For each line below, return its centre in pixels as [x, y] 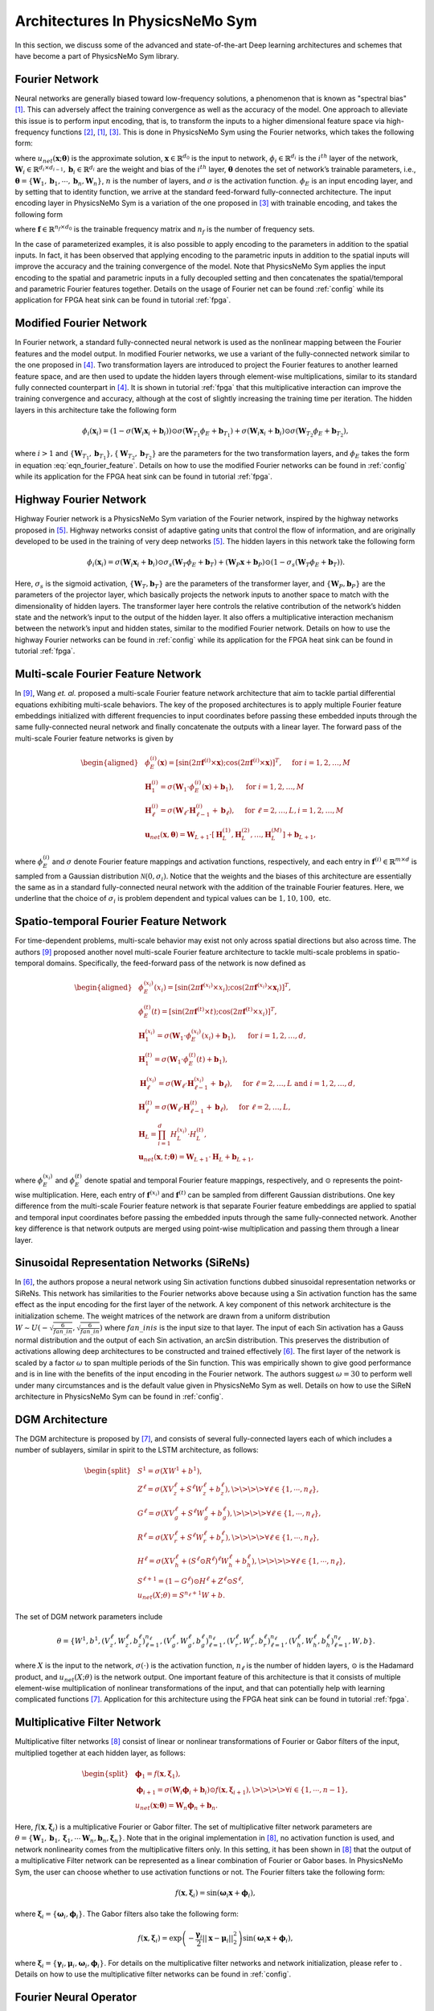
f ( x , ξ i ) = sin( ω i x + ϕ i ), [216, 1894]
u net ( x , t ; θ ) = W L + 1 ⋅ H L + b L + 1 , [196, 1158]
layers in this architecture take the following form [96, 409]
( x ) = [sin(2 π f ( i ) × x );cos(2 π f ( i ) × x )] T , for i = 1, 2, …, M [254, 762]
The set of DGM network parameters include [89, 1616]
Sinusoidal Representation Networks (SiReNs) [133, 1263]
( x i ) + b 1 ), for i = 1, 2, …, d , [254, 1036]
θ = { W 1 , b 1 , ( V [83, 1640]
